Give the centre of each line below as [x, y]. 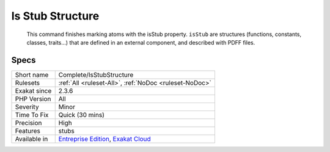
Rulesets [27, 82]
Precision [28, 123]
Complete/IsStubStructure [96, 74]
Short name [32, 74]
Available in [31, 139]
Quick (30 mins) [82, 115]
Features [28, 131]
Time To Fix [32, 115]
